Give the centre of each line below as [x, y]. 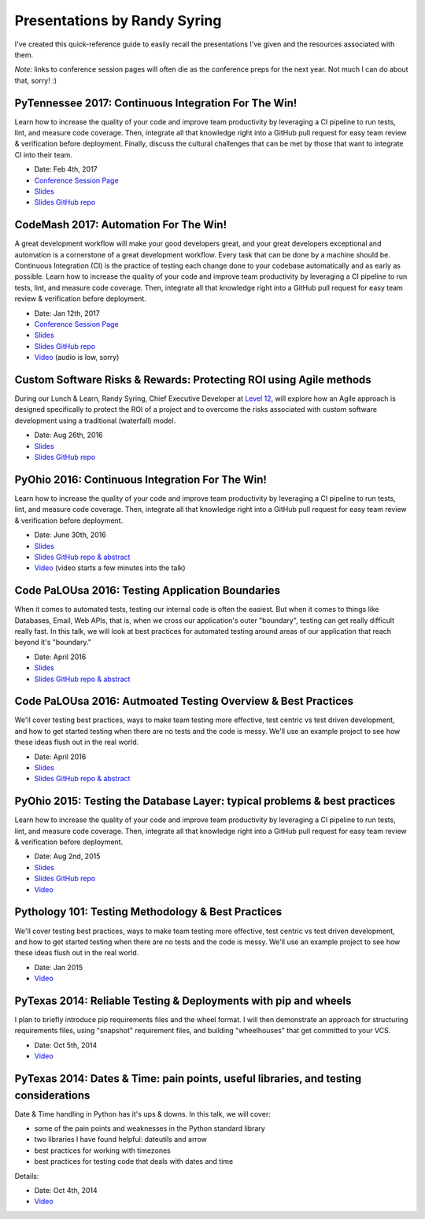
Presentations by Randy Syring [118, 20]
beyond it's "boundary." [53, 643]
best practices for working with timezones [102, 1150]
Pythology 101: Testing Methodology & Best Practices [148, 912]
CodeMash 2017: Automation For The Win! [121, 225]
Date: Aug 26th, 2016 [68, 435]
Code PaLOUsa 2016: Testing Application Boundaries [148, 591]
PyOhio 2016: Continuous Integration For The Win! [141, 479]
